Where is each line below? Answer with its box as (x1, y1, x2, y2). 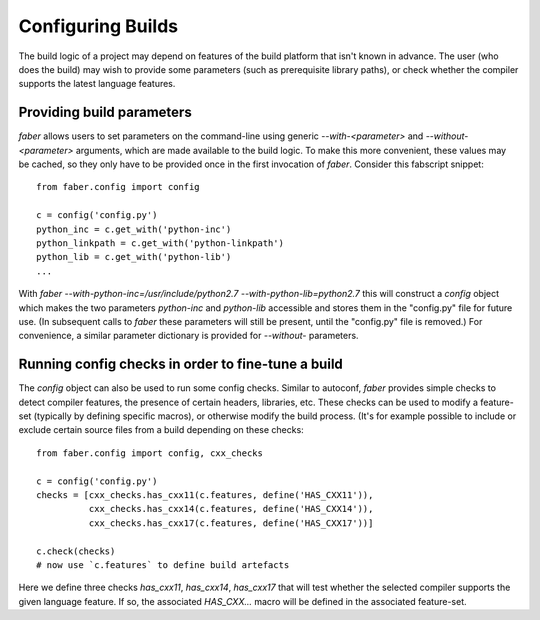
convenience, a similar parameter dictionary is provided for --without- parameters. (18, 330, 359, 342)
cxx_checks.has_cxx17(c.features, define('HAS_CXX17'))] (88, 517, 374, 529)
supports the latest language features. (18, 78, 176, 90)
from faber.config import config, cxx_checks (36, 447, 264, 459)
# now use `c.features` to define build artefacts (36, 559, 290, 570)
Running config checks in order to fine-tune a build (18, 356, 344, 373)
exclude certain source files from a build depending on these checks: (18, 424, 304, 436)
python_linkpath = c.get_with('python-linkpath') (36, 237, 285, 249)
